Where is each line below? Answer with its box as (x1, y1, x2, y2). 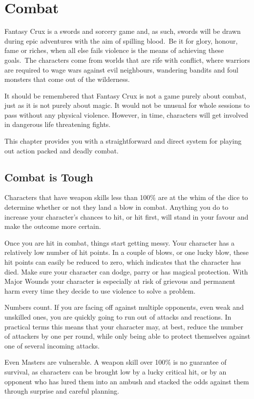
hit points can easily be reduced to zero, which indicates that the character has (4, 257, 241, 267)
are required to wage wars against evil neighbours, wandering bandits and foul (4, 64, 238, 75)
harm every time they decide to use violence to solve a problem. (4, 285, 196, 296)
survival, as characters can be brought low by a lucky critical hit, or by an (4, 366, 227, 376)
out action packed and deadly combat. (4, 145, 119, 155)
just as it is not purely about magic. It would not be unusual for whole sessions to (4, 100, 250, 110)
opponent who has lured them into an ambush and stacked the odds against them (4, 376, 249, 386)
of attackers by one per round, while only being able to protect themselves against (4, 331, 251, 341)
